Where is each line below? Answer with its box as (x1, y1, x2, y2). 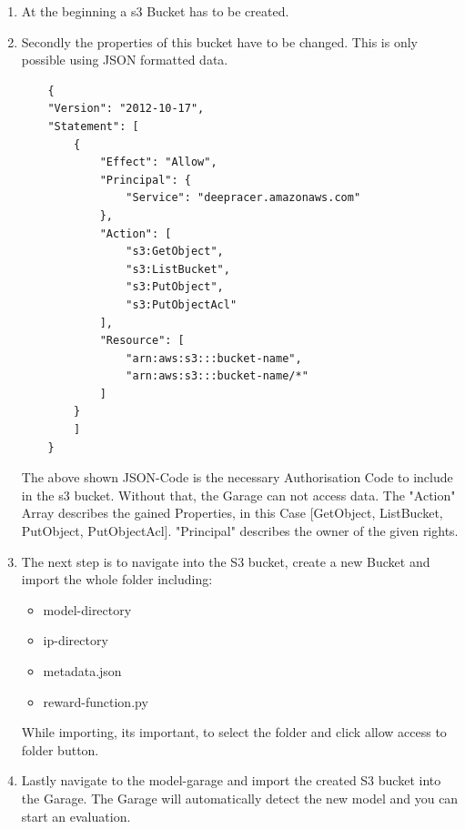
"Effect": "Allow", (99, 156, 217, 169)
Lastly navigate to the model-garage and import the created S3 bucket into (21, 771, 441, 790)
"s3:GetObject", (126, 245, 224, 258)
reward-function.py (43, 692, 148, 711)
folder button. (21, 740, 99, 759)
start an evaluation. (21, 806, 131, 825)
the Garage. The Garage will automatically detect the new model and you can (21, 788, 459, 807)
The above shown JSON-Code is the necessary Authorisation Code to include (21, 468, 453, 487)
